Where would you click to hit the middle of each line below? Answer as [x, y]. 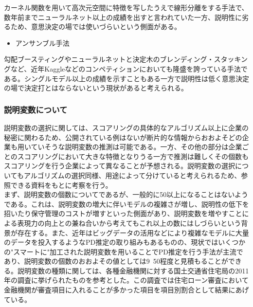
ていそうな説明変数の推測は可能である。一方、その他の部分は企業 [136, 147]
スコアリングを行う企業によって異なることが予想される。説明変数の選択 [119, 166]
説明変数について [36, 109]
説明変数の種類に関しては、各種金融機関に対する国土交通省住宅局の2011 [133, 270]
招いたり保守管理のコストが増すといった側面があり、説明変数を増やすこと [123, 213]
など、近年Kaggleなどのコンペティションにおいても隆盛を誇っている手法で [129, 68]
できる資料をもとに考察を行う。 [61, 185]
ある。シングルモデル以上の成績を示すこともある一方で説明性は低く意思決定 [126, 78]
